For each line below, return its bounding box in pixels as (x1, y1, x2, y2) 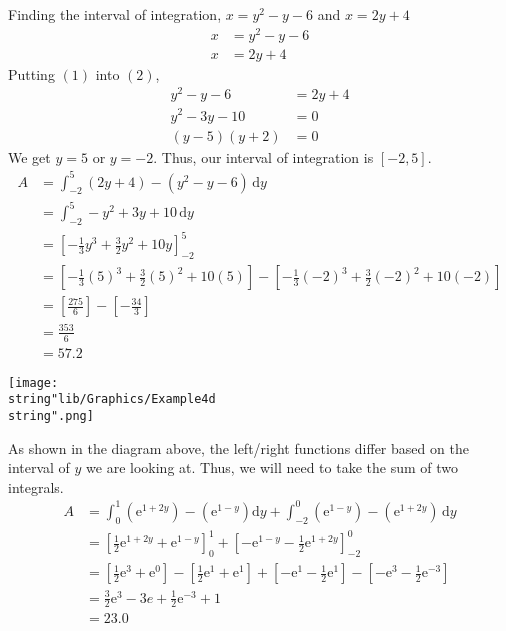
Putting (8, 63, 55, 84)
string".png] (8, 408, 94, 423)
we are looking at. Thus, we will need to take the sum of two (86, 457, 458, 478)
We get (8, 146, 51, 167)
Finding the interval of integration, (8, 4, 222, 24)
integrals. (8, 476, 64, 497)
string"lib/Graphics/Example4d (8, 392, 216, 407)
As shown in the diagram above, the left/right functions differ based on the (8, 437, 469, 458)
